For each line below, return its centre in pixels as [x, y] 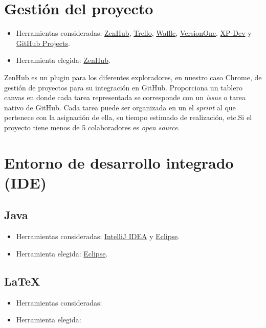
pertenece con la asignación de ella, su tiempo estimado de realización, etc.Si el [128, 117]
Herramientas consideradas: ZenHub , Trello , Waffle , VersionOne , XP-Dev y [134, 33]
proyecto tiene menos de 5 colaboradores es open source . [92, 127]
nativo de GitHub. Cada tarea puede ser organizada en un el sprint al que [120, 107]
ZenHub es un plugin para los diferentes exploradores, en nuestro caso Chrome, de [133, 77]
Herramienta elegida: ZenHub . [63, 60]
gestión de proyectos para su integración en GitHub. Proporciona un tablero [123, 87]
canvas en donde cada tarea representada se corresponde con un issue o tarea [125, 97]
